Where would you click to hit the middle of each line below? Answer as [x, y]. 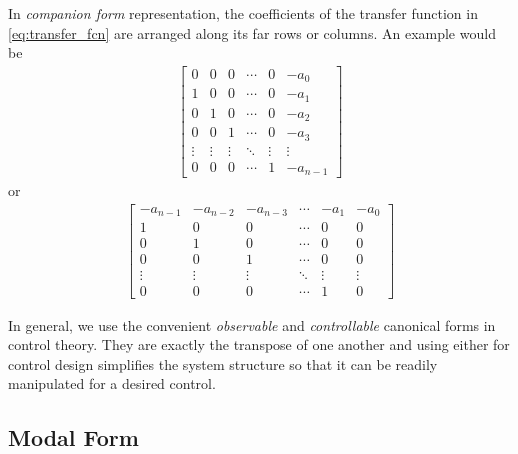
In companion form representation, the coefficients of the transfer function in [243, 13]
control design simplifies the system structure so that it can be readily [223, 363]
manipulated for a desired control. [112, 383]
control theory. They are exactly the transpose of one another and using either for [259, 344]
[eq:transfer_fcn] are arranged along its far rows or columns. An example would [252, 32]
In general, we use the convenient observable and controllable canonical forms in [252, 324]
